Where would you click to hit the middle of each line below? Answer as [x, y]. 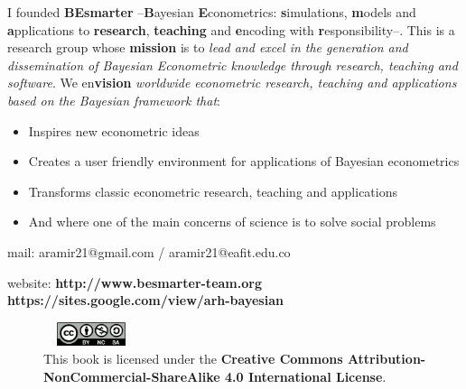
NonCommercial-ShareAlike [132, 376]
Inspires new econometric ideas [114, 130]
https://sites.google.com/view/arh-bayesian [145, 300]
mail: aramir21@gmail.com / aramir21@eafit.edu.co [149, 251]
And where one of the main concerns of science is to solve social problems [232, 222]
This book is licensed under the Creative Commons [193, 358]
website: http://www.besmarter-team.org [135, 282]
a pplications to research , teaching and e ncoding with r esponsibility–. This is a [231, 29]
